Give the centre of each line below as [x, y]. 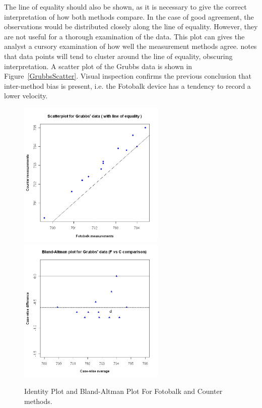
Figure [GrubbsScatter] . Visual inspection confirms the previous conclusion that [128, 76]
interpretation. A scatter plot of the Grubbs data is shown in [98, 66]
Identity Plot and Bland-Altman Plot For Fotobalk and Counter [123, 391]
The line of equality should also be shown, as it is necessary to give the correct [125, 7]
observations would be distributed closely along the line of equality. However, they [131, 26]
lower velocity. [26, 96]
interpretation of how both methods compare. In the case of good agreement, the [129, 16]
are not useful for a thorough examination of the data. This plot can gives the [124, 36]
